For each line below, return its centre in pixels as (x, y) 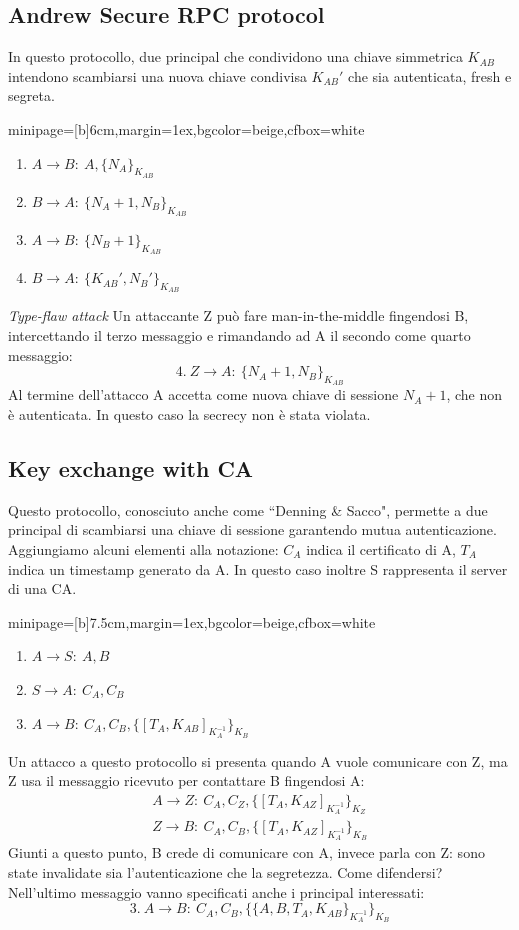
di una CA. (42, 588)
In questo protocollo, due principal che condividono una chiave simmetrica (235, 56)
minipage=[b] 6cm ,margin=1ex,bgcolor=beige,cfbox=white (186, 128)
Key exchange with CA (131, 467)
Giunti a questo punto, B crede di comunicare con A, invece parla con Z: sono (246, 852)
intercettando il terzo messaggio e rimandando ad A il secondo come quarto (239, 334)
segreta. (31, 95)
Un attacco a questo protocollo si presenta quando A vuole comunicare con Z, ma (258, 760)
